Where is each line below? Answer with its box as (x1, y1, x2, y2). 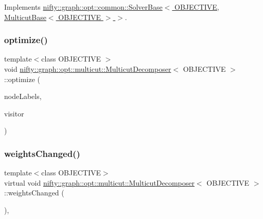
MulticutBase (4, 11, 46, 22)
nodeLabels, (4, 91, 42, 102)
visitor (4, 108, 24, 118)
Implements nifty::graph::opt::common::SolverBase (4, 2, 163, 12)
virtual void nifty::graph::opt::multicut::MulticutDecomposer (4, 177, 195, 188)
